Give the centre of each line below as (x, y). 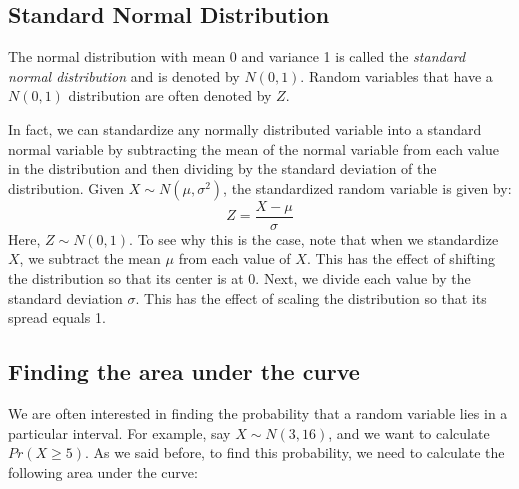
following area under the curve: (103, 471)
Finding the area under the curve (184, 371)
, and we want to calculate (409, 432)
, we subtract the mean (90, 258)
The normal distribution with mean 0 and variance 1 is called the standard (237, 56)
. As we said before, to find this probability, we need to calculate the (295, 452)
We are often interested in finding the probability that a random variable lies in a (258, 413)
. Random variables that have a (396, 75)
